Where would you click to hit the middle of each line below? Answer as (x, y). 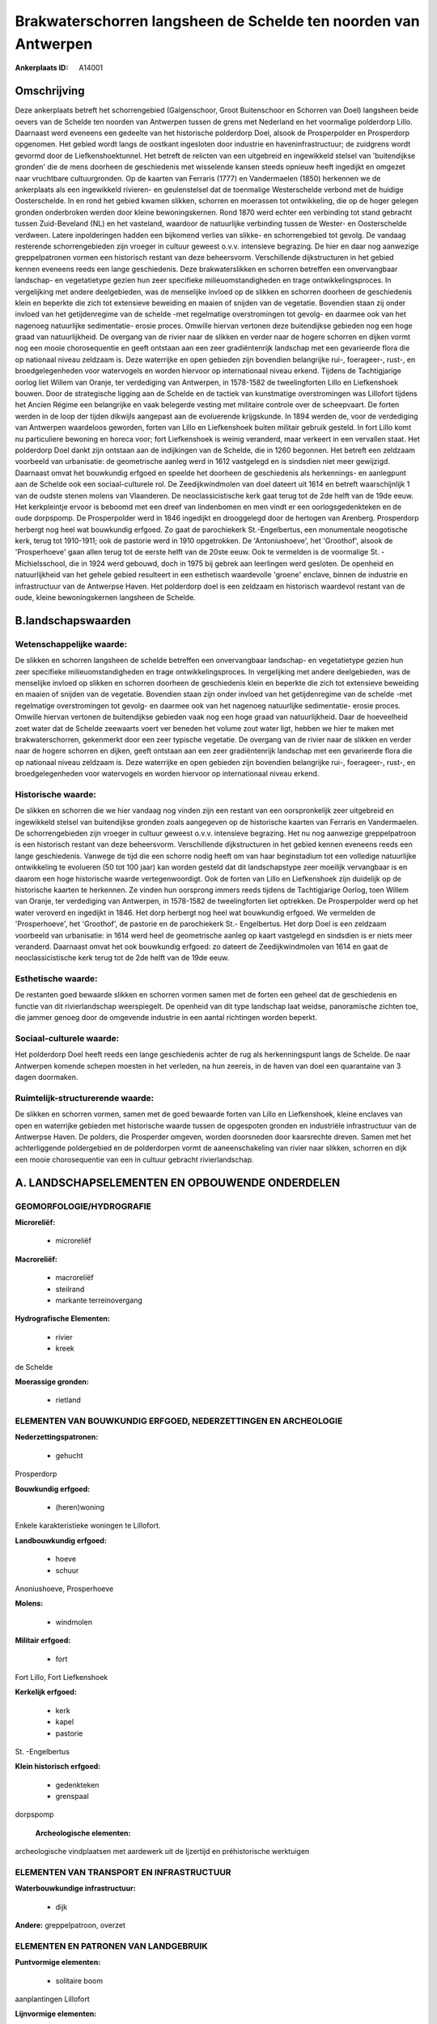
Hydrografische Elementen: (63, 1319)
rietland (68, 1400)
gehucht (70, 1455)
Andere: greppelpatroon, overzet (70, 1925)
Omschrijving (50, 91)
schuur (67, 1570)
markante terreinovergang (99, 1300)
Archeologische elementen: (83, 1833)
